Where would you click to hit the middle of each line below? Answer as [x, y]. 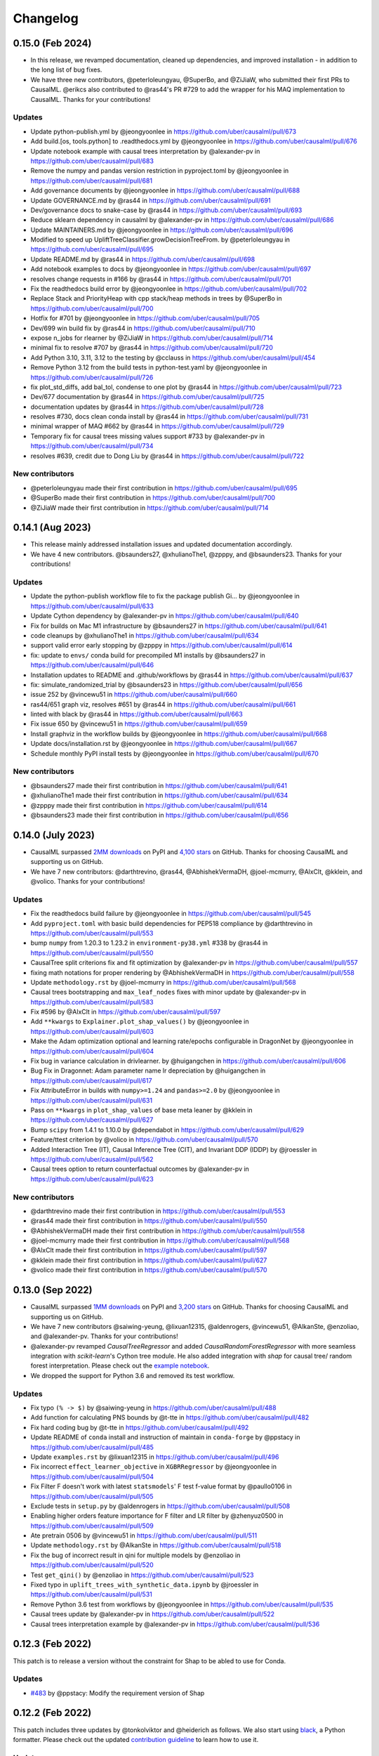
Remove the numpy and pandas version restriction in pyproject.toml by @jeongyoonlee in [160, 171]
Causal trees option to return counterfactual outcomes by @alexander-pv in [140, 1169]
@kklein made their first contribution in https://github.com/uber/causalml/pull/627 [149, 1260]
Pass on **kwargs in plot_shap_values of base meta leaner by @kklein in [141, 1110]
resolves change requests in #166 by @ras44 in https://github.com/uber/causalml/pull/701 [161, 279]
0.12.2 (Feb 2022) [52, 1713]
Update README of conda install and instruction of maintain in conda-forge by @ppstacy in [165, 1437]
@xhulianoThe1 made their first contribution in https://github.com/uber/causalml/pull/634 [159, 795]
